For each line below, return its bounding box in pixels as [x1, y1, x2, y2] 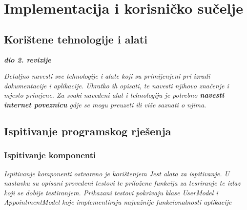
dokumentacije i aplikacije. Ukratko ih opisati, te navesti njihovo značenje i [4, 80, 229, 90]
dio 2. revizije [4, 54, 51, 64]
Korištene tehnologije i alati [4, 31, 147, 46]
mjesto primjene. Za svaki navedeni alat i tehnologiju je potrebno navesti [4, 90, 224, 100]
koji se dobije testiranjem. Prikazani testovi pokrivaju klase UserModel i [4, 187, 218, 197]
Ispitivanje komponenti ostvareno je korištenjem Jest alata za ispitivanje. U [4, 168, 229, 178]
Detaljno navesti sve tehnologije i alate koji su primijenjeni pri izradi [4, 71, 210, 81]
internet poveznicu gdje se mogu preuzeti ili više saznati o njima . [4, 99, 206, 109]
